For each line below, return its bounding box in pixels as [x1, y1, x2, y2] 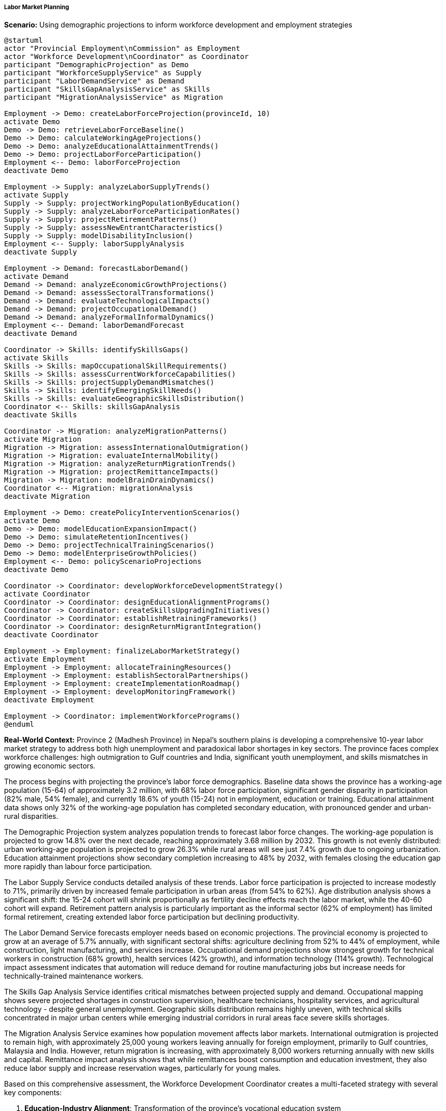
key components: [4, 1088, 62, 1097]
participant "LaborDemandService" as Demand [4, 77, 185, 86]
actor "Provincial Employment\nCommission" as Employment [4, 44, 240, 53]
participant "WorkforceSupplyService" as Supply [4, 69, 202, 77]
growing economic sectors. [4, 761, 96, 771]
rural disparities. [4, 812, 59, 821]
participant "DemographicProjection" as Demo [4, 61, 189, 69]
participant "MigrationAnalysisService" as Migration [4, 93, 223, 102]
